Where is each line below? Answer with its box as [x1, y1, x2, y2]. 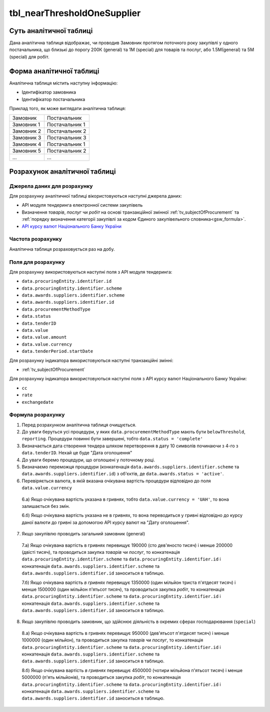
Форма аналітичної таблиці [9, 67, 99, 75]
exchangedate [21, 399, 54, 405]
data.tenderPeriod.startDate [21, 348, 93, 354]
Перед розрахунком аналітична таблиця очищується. [21, 422, 137, 428]
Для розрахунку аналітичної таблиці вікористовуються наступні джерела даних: [9, 193, 182, 199]
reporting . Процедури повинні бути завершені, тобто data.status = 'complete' [21, 436, 203, 442]
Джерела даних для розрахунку [9, 183, 93, 190]
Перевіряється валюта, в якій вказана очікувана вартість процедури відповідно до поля [21, 478, 211, 484]
